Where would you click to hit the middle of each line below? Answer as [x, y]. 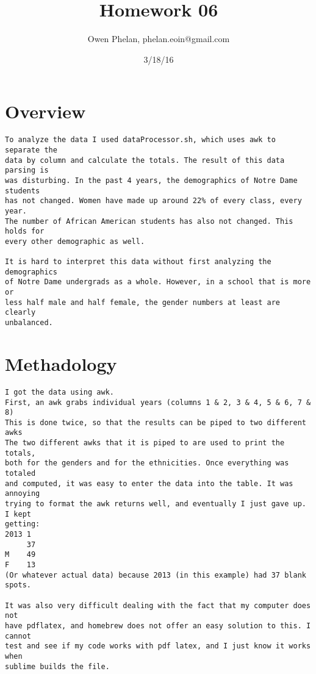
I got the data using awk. [59, 392]
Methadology [61, 363]
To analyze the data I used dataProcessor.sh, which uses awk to [140, 140]
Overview [45, 111]
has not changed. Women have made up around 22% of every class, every [153, 201]
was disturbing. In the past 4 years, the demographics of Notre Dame [151, 180]
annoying [23, 494]
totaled [20, 474]
